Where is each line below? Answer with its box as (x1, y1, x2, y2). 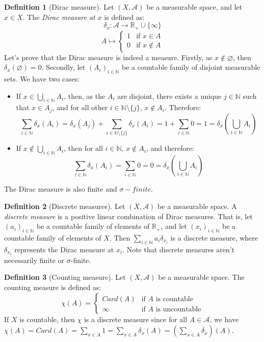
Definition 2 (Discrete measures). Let (4, 200, 125, 211)
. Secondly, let (41, 62, 86, 72)
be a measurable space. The (158, 272, 245, 282)
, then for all (64, 143, 103, 153)
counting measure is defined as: (4, 281, 101, 292)
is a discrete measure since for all (84, 313, 188, 324)
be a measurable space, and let (146, 2, 243, 12)
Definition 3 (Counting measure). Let (4, 272, 126, 282)
